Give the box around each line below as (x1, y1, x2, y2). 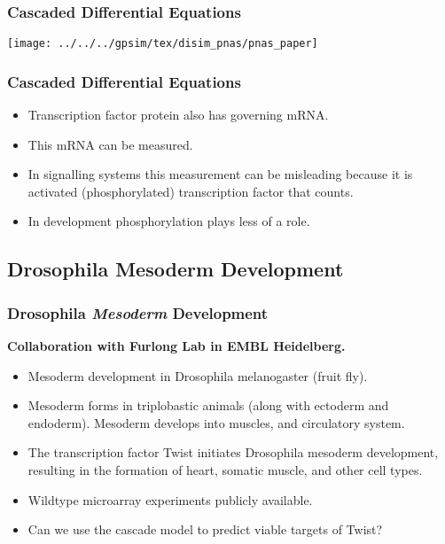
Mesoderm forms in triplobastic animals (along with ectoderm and (27, 396, 389, 415)
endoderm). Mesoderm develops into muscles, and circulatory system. (27, 413, 405, 431)
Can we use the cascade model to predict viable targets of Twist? (27, 520, 383, 539)
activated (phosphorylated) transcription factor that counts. (27, 182, 354, 200)
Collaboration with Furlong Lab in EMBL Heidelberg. (7, 337, 346, 355)
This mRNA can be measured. (27, 135, 193, 153)
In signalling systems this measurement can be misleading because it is (27, 165, 413, 183)
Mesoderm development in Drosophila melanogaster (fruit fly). (27, 366, 368, 385)
